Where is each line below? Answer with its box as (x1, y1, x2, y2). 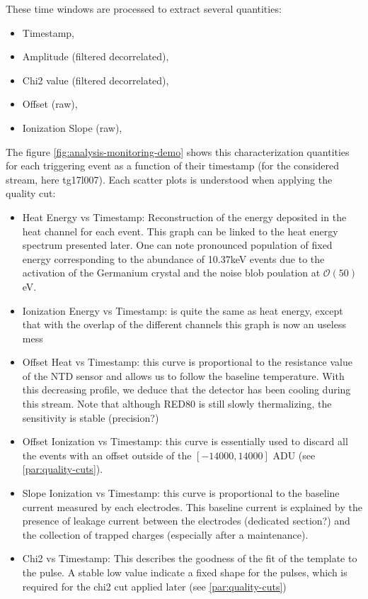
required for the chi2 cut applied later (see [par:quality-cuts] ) (22, 578, 287, 593)
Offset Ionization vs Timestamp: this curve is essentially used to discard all (22, 434, 348, 449)
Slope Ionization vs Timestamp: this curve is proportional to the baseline (22, 486, 340, 500)
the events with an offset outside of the (22, 447, 192, 462)
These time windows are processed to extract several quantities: (6, 1, 282, 16)
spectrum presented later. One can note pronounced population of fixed (22, 237, 333, 252)
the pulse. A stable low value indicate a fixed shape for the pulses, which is (22, 565, 347, 579)
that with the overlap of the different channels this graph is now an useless (22, 317, 346, 332)
